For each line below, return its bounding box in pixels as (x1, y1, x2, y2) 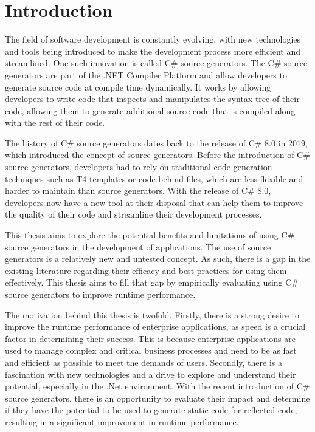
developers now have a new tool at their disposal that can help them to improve (5, 196, 303, 208)
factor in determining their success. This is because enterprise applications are (5, 332, 296, 345)
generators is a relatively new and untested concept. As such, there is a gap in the (5, 252, 311, 265)
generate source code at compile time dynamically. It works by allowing (5, 80, 271, 93)
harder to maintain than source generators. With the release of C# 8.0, (5, 184, 271, 197)
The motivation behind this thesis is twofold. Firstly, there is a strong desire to (5, 308, 299, 321)
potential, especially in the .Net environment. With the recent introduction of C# (5, 380, 310, 393)
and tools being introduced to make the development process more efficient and (5, 44, 301, 57)
